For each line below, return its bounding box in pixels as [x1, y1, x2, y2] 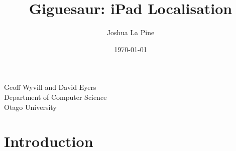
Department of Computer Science [4, 91, 107, 102]
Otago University [4, 101, 57, 112]
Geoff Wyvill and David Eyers [4, 82, 96, 92]
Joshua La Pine [106, 27, 155, 38]
